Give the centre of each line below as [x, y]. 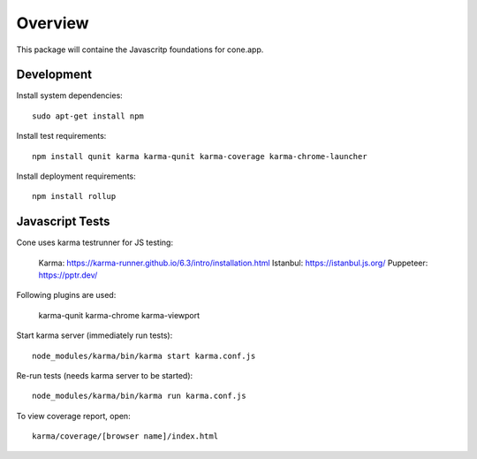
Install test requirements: [61, 136]
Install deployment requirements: [76, 176]
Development [54, 75]
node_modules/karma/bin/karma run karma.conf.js [139, 396]
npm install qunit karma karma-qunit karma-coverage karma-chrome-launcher [200, 156]
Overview [53, 23]
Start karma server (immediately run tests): [95, 335]
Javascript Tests [63, 222]
